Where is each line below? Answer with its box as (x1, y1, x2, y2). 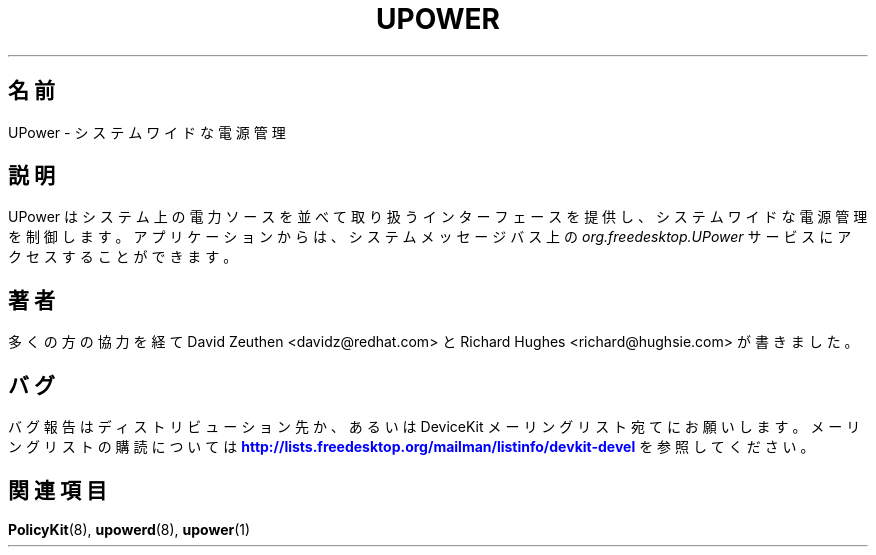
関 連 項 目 (8, 477, 107, 503)
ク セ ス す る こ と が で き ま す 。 (8, 248, 238, 266)
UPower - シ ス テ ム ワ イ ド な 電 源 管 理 (8, 123, 286, 141)
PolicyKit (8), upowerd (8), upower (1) (8, 520, 251, 538)
